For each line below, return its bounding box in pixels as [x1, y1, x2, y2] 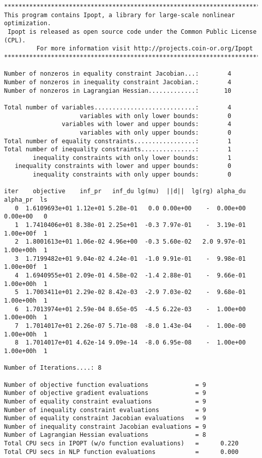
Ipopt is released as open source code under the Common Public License [8, 28, 257, 35]
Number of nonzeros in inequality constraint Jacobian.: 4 [4, 78, 232, 86]
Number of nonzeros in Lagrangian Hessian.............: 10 [4, 87, 232, 94]
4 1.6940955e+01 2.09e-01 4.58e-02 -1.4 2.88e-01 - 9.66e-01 [15, 272, 246, 279]
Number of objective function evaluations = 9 [4, 381, 206, 388]
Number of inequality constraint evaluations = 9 [4, 406, 206, 414]
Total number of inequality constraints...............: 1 [4, 146, 232, 153]
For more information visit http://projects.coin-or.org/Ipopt [36, 45, 253, 52]
